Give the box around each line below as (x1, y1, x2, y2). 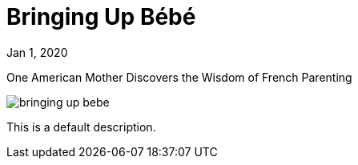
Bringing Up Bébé (6, 3, 196, 30)
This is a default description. (6, 119, 156, 134)
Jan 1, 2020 (6, 45, 68, 59)
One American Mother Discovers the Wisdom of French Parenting (6, 70, 352, 84)
